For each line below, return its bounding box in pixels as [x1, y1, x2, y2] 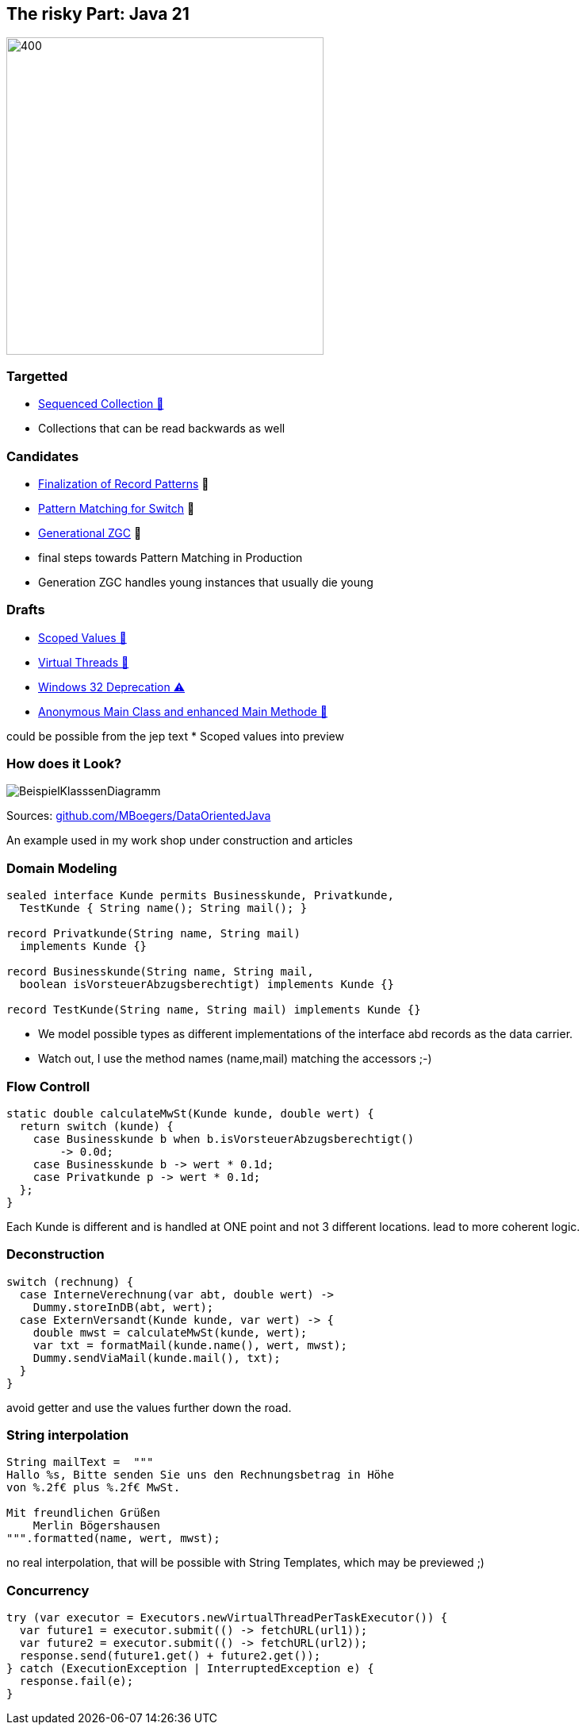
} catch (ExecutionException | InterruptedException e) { [6, 1662, 374, 1675]
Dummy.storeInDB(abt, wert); [33, 1300, 214, 1314]
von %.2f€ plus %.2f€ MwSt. [6, 1481, 181, 1494]
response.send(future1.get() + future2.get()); [19, 1649, 321, 1663]
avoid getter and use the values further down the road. [6, 1400, 292, 1414]
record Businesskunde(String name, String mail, [6, 965, 314, 979]
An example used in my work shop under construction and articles [6, 833, 353, 848]
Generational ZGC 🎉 [38, 525, 142, 540]
